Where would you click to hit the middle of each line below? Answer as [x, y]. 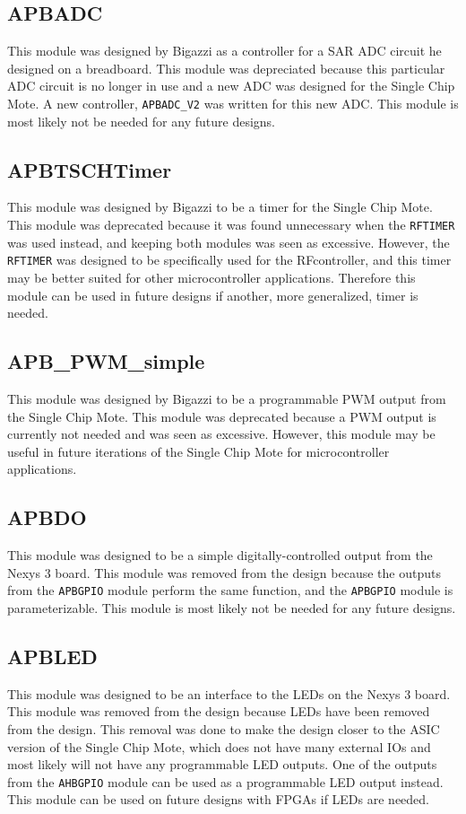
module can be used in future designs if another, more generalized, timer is [213, 295]
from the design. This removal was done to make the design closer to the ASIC [224, 728]
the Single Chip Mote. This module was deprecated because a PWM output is [222, 416]
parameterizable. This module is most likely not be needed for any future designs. [232, 607]
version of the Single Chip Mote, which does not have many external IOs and [219, 746]
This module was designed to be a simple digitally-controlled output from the [220, 555]
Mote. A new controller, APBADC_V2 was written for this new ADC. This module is [233, 103]
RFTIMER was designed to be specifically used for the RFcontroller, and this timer [229, 260]
